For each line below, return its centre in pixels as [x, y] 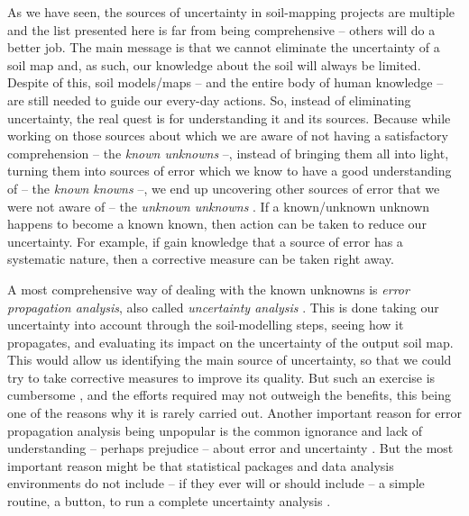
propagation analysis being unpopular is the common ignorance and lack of [215, 430]
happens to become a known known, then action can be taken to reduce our [217, 224]
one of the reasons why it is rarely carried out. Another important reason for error [235, 413]
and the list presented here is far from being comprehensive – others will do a [221, 29]
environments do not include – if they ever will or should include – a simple [216, 483]
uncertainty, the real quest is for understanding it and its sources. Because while [229, 118]
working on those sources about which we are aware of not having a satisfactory [228, 136]
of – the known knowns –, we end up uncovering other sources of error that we [224, 188]
